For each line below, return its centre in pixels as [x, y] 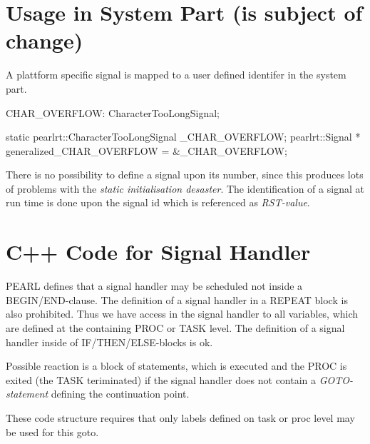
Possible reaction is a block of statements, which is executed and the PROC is [176, 366]
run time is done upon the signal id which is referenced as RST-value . [158, 202]
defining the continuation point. [120, 394]
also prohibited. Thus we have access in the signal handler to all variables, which [182, 314]
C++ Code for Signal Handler [158, 252]
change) [45, 40]
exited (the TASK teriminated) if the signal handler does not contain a [161, 379]
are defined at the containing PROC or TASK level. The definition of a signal [175, 327]
